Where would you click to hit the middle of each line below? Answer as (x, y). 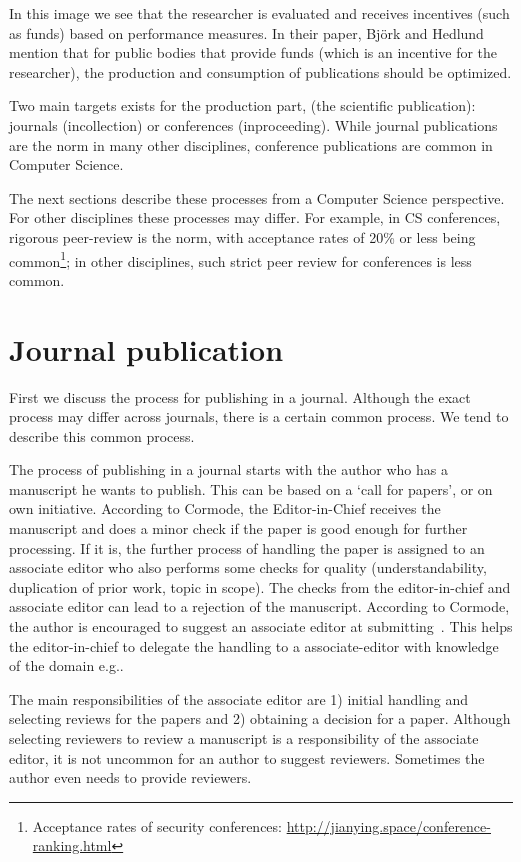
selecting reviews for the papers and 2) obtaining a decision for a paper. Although (260, 718)
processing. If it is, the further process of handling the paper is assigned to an (247, 547)
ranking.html (72, 845)
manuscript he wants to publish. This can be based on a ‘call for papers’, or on (251, 488)
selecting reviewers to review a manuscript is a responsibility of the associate (244, 738)
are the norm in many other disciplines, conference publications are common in (251, 144)
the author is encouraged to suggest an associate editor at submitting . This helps (261, 626)
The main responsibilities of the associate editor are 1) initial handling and (239, 698)
